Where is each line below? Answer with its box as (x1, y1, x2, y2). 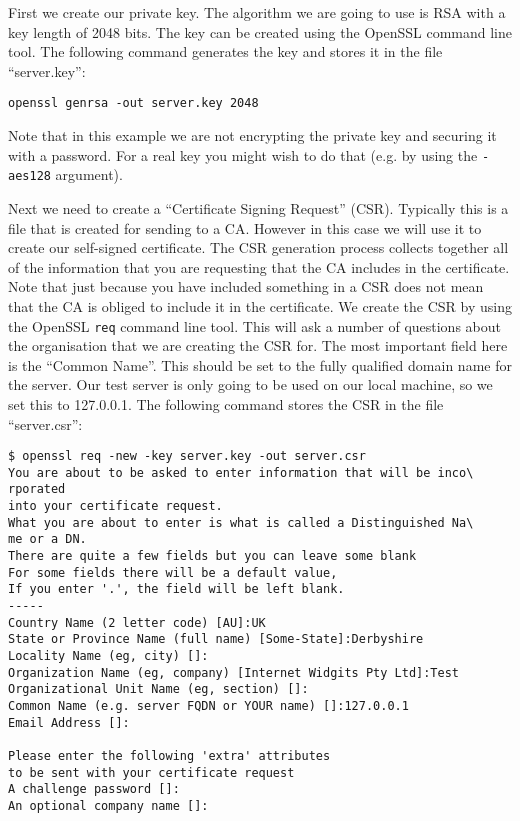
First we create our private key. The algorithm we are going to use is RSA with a (8, 2, 506, 22)
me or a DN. (8, 532, 87, 547)
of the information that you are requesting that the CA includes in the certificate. (8, 256, 510, 277)
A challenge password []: (8, 782, 180, 797)
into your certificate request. (8, 499, 223, 514)
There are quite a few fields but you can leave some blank (8, 549, 417, 564)
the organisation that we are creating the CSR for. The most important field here (8, 335, 508, 356)
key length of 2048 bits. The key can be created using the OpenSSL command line (8, 21, 512, 42)
